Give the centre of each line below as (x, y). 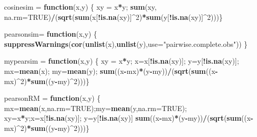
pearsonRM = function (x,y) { (52, 98)
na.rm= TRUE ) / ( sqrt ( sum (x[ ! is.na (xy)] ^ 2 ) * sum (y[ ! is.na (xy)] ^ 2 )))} (113, 17)
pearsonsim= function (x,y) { (51, 34)
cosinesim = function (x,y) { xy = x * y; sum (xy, (80, 7)
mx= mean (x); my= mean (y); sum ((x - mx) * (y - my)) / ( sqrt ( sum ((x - (111, 71)
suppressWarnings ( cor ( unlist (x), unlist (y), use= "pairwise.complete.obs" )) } (126, 44)
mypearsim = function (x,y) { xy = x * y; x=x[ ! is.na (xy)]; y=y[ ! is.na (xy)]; (122, 61)
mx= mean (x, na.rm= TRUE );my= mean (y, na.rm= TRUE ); (96, 108)
